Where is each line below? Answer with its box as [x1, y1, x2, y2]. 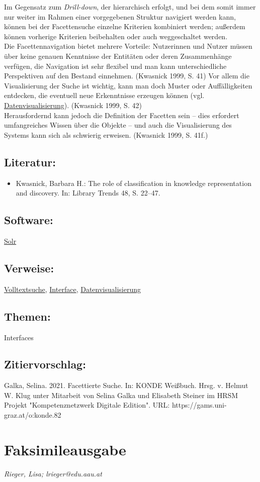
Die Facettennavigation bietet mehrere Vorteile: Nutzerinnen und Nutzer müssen [4, 41, 252, 51]
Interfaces [4, 332, 34, 342]
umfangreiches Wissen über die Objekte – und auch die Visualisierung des [4, 120, 232, 130]
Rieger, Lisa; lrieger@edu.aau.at [4, 468, 102, 478]
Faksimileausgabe [4, 439, 126, 459]
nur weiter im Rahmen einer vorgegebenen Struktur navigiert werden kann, [4, 11, 236, 22]
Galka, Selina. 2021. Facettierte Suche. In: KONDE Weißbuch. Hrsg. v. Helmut [4, 380, 248, 391]
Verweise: [4, 260, 54, 275]
